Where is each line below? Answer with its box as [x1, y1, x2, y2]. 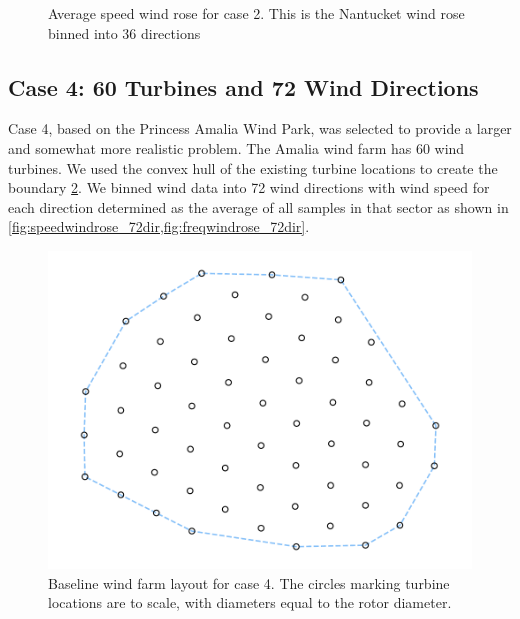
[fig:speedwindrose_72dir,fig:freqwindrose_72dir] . [8, 216, 310, 237]
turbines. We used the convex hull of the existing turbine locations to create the [8, 157, 498, 178]
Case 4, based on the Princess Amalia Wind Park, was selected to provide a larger [8, 118, 512, 139]
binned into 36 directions [48, 22, 201, 43]
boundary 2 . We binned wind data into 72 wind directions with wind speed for [8, 177, 490, 198]
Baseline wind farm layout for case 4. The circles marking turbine [48, 572, 450, 593]
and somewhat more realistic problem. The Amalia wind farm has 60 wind [8, 137, 465, 158]
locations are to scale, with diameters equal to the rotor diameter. [48, 592, 452, 613]
